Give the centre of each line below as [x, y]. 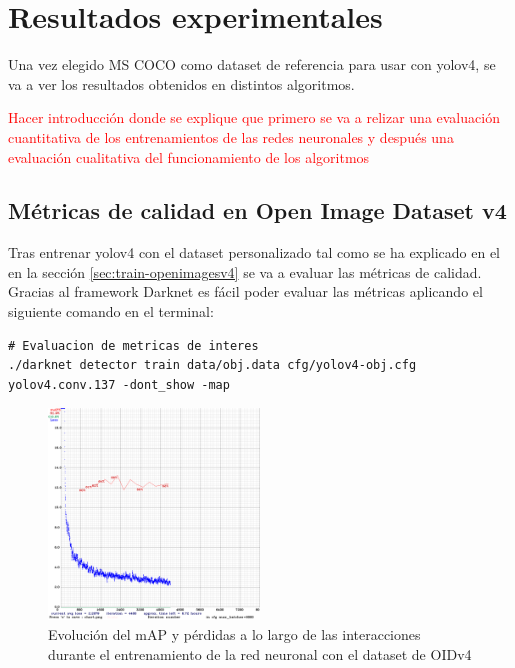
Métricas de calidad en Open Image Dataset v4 [257, 210]
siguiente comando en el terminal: [111, 311]
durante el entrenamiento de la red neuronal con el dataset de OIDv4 [260, 653]
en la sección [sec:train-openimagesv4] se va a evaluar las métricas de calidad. [245, 271]
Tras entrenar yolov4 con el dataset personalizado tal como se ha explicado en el [254, 252]
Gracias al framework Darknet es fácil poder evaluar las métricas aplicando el [245, 291]
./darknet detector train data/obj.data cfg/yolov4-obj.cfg [212, 365]
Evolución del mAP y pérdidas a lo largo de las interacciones [234, 634]
